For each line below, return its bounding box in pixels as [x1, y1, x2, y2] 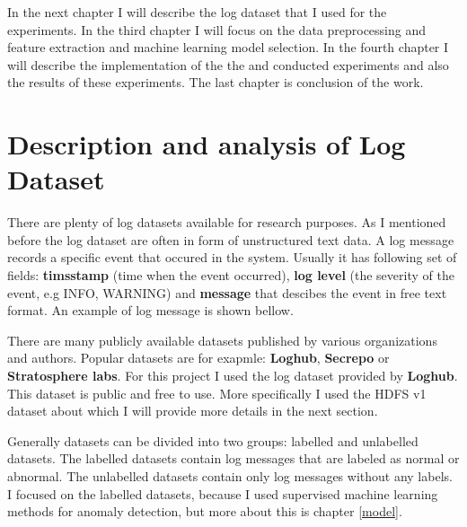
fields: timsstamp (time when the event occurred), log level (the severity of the [7, 266, 454, 285]
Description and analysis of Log [7, 126, 406, 162]
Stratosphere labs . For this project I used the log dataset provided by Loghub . [7, 366, 458, 385]
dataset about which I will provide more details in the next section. [7, 401, 378, 420]
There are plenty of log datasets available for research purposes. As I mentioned [7, 213, 446, 232]
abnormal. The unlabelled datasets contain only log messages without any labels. [7, 467, 453, 485]
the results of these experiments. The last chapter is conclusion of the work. [7, 73, 424, 92]
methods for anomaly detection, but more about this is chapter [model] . [7, 502, 402, 521]
